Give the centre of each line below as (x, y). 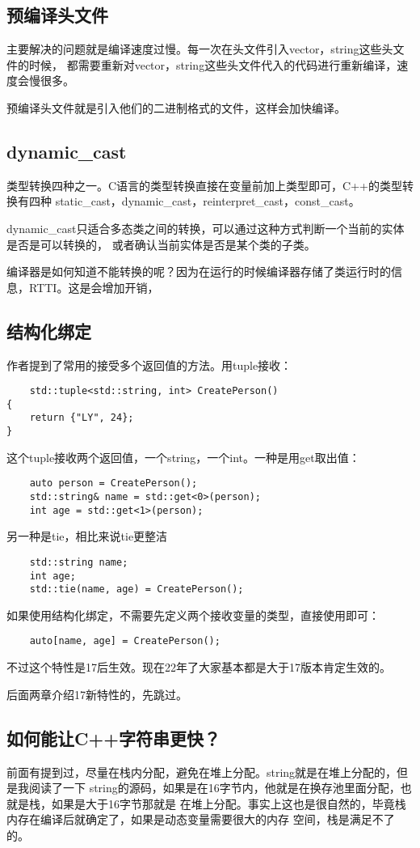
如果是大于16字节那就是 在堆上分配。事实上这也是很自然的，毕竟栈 (229, 803)
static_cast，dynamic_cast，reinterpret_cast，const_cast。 (208, 201)
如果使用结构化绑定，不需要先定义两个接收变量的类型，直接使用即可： (193, 615)
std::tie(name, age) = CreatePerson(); (136, 589)
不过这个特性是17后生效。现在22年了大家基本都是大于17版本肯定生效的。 (199, 667)
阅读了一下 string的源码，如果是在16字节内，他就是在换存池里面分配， (214, 788)
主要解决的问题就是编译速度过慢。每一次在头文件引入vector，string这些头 (200, 49)
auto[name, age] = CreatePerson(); (125, 641)
